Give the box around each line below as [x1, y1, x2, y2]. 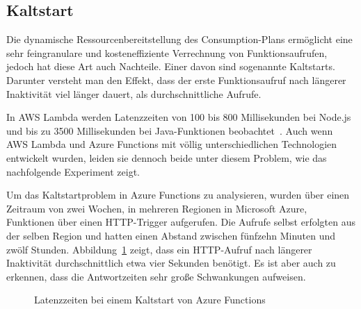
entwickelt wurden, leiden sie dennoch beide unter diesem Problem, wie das [6, 150, 327, 165]
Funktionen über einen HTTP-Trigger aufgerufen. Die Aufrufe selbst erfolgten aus [6, 215, 355, 229]
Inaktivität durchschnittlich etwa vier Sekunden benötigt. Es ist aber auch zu [6, 256, 336, 270]
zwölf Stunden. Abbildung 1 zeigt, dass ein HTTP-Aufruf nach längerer [6, 242, 312, 256]
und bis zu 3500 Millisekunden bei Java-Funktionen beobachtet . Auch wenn [6, 123, 333, 137]
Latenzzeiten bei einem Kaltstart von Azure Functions [34, 292, 266, 307]
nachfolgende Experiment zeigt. [6, 164, 140, 178]
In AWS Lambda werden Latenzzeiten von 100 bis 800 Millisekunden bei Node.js [6, 110, 351, 124]
